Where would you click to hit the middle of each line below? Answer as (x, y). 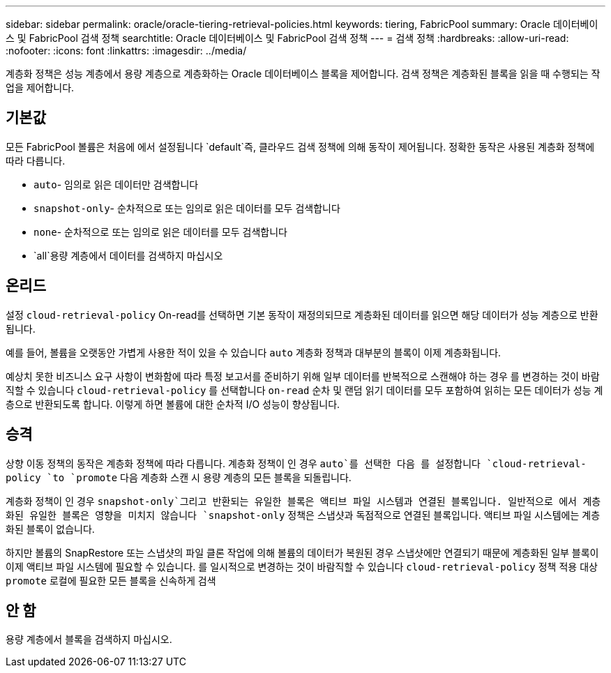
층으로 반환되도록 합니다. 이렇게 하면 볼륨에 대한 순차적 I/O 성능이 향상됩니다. (173, 404)
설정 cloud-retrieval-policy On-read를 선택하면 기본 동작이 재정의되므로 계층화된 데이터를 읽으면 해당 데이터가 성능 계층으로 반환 (302, 315)
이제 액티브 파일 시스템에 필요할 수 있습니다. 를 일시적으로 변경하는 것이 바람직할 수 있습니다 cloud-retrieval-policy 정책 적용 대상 (302, 566)
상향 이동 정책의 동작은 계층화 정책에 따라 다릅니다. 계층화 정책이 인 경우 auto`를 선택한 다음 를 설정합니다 (243, 463)
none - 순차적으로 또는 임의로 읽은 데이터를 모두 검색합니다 (160, 232)
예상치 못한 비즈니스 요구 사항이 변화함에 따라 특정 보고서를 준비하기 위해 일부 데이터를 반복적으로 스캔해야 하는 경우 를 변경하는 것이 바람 (303, 376)
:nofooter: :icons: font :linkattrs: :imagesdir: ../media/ (126, 51)
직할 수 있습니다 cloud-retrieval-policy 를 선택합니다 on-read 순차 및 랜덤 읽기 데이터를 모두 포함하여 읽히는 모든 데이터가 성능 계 (304, 390)
